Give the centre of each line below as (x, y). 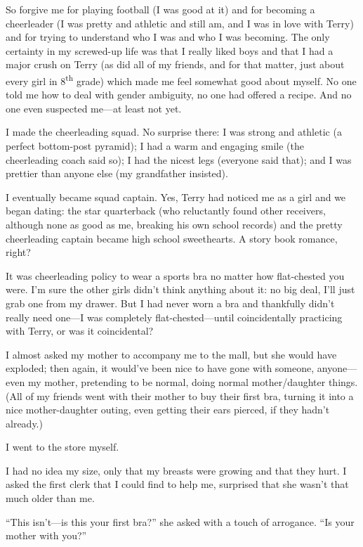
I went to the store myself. (62, 447)
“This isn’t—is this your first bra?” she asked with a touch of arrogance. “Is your (180, 521)
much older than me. (50, 498)
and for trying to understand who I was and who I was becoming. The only (168, 37)
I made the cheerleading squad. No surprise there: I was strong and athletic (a (174, 132)
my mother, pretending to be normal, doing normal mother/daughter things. (193, 381)
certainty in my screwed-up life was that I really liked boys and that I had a (170, 50)
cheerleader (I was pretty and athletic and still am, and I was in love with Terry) (180, 23)
